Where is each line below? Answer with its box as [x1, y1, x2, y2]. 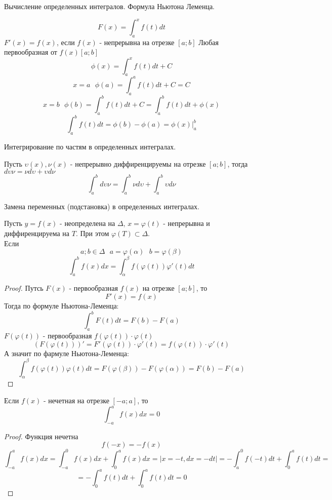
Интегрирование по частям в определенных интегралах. [4, 141, 176, 152]
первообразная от [4, 47, 57, 57]
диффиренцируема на [4, 227, 70, 238]
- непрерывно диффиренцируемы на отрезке [70, 158, 206, 169]
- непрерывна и [163, 218, 210, 228]
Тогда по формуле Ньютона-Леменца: [4, 300, 119, 311]
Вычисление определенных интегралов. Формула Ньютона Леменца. [4, 1, 215, 11]
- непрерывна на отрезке [99, 36, 175, 47]
